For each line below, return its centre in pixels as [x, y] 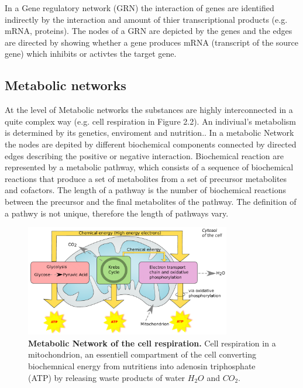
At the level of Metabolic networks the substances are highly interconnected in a [149, 110]
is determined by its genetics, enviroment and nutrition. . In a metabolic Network [149, 133]
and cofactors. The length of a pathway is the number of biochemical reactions [145, 190]
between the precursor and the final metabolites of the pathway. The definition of [151, 201]
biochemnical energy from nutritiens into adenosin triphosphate [142, 366]
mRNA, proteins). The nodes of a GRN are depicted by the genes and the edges [149, 31]
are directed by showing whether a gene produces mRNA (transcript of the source [152, 42]
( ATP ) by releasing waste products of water [107, 377]
